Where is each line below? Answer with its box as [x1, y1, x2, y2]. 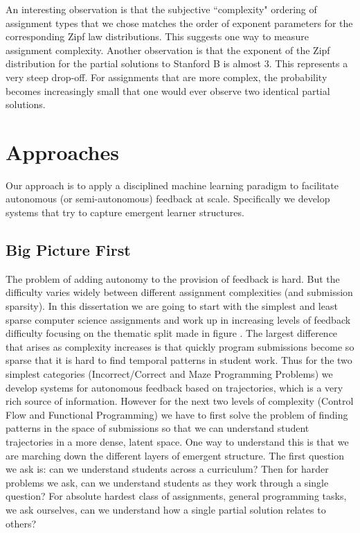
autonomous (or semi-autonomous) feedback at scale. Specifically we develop [6, 191, 330, 206]
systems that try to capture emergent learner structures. [6, 205, 244, 220]
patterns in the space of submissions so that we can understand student [6, 421, 309, 435]
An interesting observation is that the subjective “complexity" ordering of [6, 2, 317, 16]
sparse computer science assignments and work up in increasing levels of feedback [6, 312, 351, 326]
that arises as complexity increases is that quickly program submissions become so [6, 339, 354, 353]
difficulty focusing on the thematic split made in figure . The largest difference [6, 326, 338, 340]
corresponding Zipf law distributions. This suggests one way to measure [6, 29, 309, 44]
